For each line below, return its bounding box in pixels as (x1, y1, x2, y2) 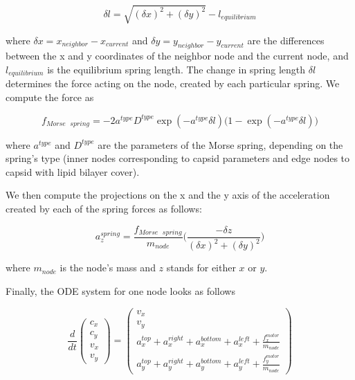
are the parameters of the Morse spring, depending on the (98, 137, 343, 152)
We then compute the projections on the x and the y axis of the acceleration (6, 188, 330, 202)
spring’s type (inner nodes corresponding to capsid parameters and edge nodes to (6, 151, 350, 165)
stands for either (166, 260, 236, 275)
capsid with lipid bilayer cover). (6, 164, 140, 179)
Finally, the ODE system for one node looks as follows (6, 283, 235, 298)
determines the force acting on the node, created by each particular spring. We (6, 76, 340, 91)
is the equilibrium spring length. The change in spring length (47, 62, 306, 76)
